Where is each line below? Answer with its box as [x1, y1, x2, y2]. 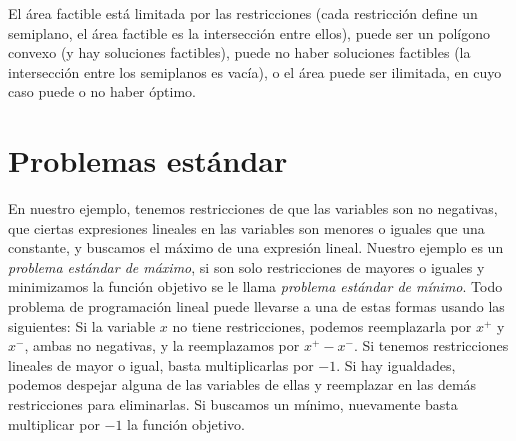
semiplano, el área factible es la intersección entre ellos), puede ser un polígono [8, 22, 490, 43]
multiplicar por [8, 413, 100, 434]
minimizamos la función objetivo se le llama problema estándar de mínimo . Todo [8, 276, 503, 297]
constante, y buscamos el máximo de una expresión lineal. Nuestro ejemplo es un [8, 237, 504, 258]
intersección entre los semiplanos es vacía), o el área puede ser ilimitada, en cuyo [8, 61, 502, 82]
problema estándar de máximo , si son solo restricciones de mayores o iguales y [8, 256, 485, 277]
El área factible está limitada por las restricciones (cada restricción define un [8, 3, 478, 23]
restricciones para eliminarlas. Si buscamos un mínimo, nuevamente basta [8, 394, 458, 415]
